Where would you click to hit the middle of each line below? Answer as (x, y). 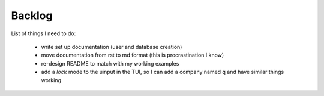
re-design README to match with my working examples (110, 63)
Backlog (32, 16)
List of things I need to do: (43, 33)
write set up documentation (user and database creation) (112, 47)
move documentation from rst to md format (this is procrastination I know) (133, 55)
